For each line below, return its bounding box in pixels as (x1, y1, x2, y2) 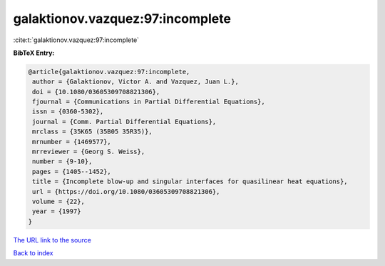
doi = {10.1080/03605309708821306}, (32, 88, 160, 96)
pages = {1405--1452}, (32, 168, 112, 175)
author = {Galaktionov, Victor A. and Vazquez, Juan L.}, (32, 78, 239, 86)
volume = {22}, (32, 198, 86, 205)
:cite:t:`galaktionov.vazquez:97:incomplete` (13, 36, 139, 44)
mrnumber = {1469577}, (32, 138, 112, 145)
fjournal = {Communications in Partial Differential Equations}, (32, 98, 265, 106)
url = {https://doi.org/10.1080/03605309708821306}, (32, 188, 220, 195)
